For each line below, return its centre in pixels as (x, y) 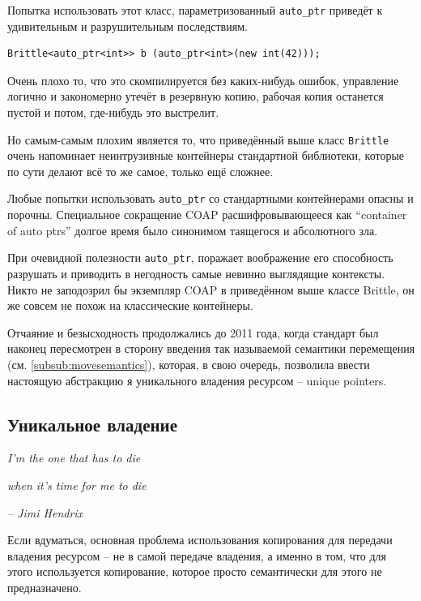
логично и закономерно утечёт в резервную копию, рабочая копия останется (196, 96)
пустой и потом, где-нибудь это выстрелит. (113, 112)
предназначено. (45, 587)
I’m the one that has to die (74, 458)
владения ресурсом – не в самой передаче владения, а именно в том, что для (197, 555)
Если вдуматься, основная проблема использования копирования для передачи (200, 540)
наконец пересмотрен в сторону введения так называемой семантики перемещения (211, 348)
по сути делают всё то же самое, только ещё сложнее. (140, 171)
